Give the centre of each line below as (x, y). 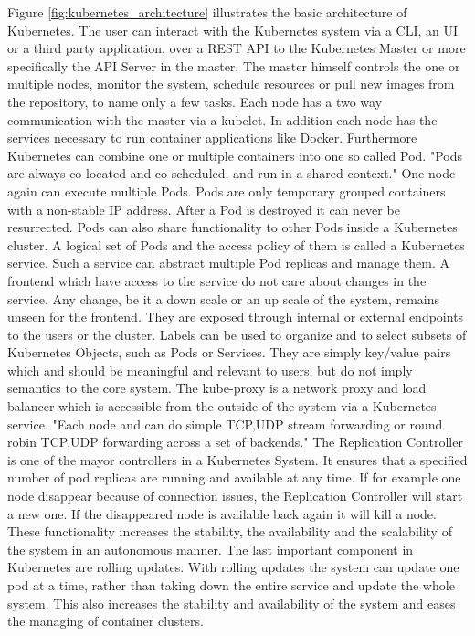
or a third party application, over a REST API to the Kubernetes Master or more (237, 48)
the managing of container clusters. (106, 621)
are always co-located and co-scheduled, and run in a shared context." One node (232, 173)
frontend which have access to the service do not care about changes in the (217, 280)
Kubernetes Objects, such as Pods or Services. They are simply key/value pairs (229, 352)
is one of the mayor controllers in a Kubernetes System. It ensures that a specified (237, 459)
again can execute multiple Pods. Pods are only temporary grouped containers (227, 191)
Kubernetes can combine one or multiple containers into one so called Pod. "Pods (235, 155)
